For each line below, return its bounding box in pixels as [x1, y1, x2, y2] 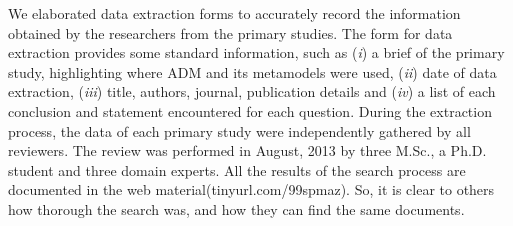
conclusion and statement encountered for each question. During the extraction [8, 100, 492, 121]
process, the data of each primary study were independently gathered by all [8, 120, 471, 141]
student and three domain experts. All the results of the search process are [8, 159, 466, 180]
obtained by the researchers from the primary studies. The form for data [8, 22, 453, 43]
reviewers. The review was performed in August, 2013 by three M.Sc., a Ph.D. [8, 140, 487, 161]
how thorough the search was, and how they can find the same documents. [8, 198, 465, 219]
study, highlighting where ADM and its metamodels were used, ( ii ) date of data [8, 61, 497, 82]
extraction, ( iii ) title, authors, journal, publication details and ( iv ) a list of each [8, 81, 496, 102]
